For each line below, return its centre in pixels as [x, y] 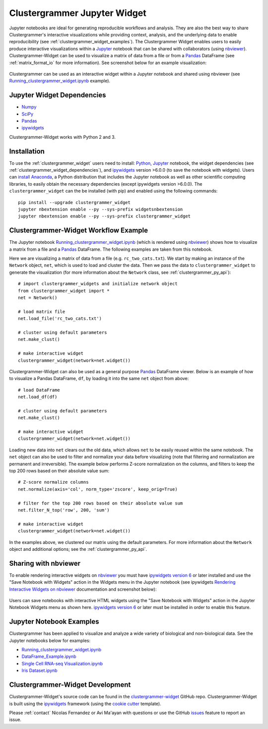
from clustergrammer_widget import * [64, 291]
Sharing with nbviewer [45, 563]
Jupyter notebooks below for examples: [50, 640]
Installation [27, 151]
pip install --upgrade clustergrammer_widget [74, 202]
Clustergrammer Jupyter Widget [78, 13]
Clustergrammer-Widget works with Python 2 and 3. [63, 137]
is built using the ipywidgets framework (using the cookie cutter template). [85, 704]
